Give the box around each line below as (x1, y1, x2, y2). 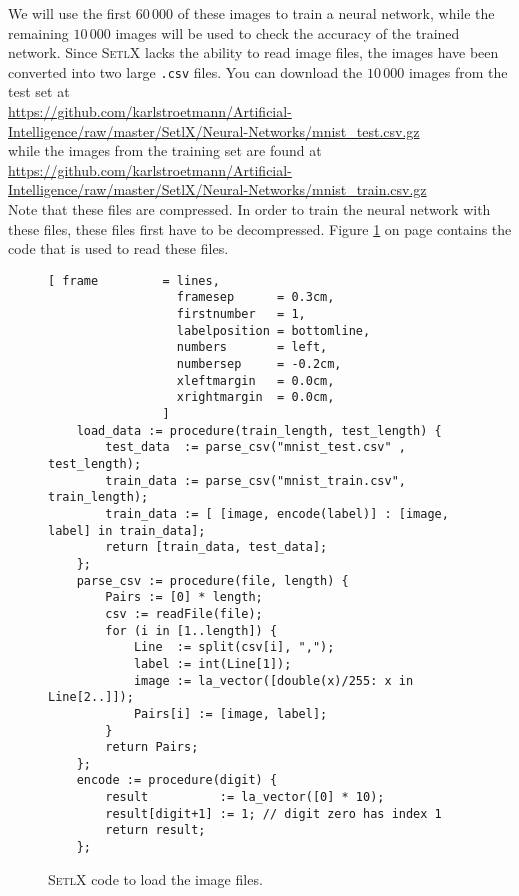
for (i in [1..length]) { (105, 623, 278, 638)
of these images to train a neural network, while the (177, 3, 495, 23)
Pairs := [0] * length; (105, 590, 263, 605)
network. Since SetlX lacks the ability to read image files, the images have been (8, 42, 499, 63)
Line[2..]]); (48, 690, 134, 705)
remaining (8, 22, 69, 43)
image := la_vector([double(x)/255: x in (133, 673, 414, 688)
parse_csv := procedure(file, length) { (76, 573, 349, 588)
